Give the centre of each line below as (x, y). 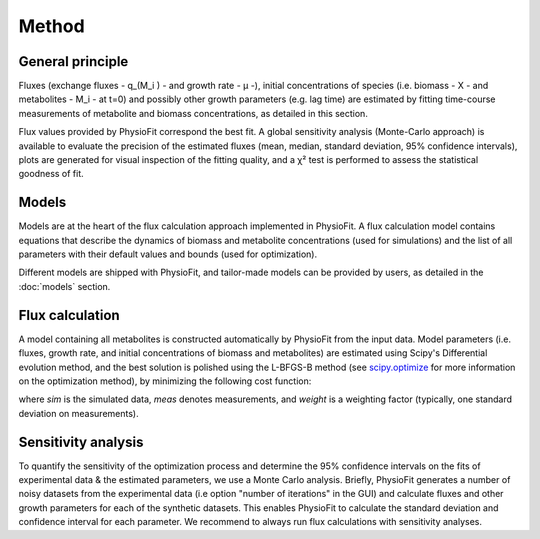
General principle (73, 61)
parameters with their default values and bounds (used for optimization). (168, 254)
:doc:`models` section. (64, 286)
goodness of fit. (51, 174)
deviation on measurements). (78, 413)
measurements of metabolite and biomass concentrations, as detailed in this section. (193, 113)
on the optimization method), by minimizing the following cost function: (165, 381)
